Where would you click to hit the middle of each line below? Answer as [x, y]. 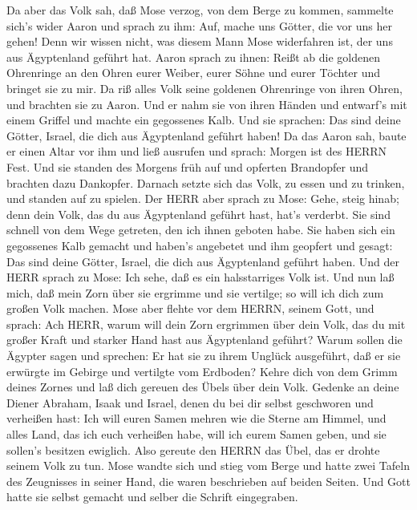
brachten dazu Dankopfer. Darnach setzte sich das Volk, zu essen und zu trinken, [206, 182]
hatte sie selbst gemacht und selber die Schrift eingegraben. [152, 497]
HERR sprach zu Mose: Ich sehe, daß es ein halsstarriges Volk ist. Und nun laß [200, 277]
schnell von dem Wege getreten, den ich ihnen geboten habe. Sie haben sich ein [201, 230]
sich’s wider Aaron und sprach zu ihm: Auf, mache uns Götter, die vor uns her [199, 25]
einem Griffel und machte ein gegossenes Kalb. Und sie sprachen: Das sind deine [204, 120]
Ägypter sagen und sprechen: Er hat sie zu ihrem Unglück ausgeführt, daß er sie [204, 356]
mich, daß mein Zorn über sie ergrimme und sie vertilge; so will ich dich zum [195, 292]
